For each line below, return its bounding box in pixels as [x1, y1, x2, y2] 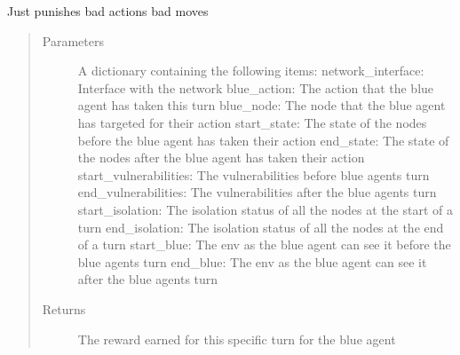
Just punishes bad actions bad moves [7, 2, 209, 20]
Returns [42, 299, 86, 318]
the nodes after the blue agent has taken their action [77, 148, 365, 167]
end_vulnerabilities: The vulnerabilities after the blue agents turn [77, 183, 437, 201]
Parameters [42, 31, 104, 50]
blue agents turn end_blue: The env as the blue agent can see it [77, 252, 427, 271]
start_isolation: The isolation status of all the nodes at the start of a [77, 200, 453, 218]
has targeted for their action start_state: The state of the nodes [77, 113, 427, 131]
